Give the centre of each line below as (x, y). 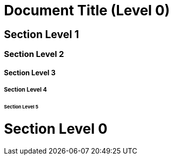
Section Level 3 (30, 72)
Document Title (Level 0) (87, 10)
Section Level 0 (56, 129)
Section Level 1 (42, 34)
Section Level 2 (34, 54)
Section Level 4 (26, 90)
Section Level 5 (21, 107)
